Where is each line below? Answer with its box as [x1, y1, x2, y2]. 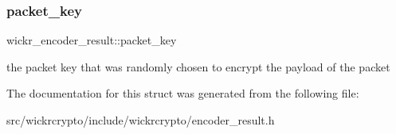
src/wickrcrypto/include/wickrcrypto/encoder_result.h [6, 112, 275, 128]
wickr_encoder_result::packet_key [6, 32, 177, 48]
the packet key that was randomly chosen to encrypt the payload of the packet [6, 58, 390, 75]
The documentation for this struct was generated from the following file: [6, 85, 359, 101]
